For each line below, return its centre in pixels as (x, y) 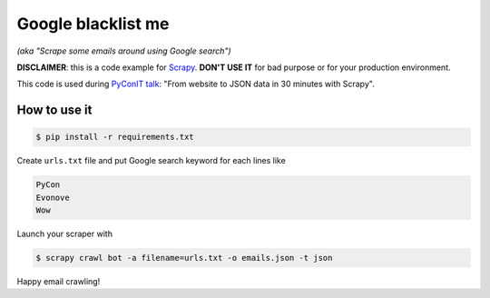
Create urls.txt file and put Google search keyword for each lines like (151, 161)
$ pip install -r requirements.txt (115, 137)
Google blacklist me (93, 24)
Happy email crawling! (59, 282)
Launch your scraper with (65, 234)
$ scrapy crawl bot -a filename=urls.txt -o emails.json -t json (184, 258)
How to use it (54, 110)
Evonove (53, 197)
